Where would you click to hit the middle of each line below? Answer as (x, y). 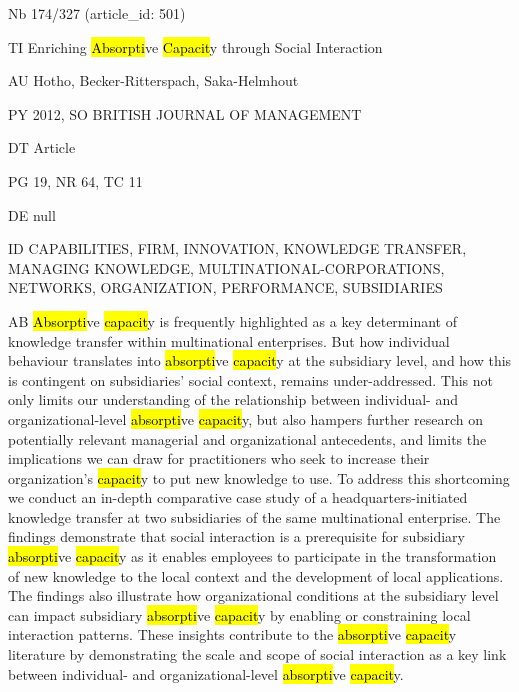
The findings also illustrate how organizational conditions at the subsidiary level (253, 595)
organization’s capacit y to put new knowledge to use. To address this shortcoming (259, 477)
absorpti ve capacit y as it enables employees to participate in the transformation (252, 556)
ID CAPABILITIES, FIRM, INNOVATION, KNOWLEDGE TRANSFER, (237, 248)
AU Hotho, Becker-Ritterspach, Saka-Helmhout (153, 80)
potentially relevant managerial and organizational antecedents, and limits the (247, 438)
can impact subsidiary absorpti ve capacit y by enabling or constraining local (239, 614)
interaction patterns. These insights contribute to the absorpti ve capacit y (232, 634)
